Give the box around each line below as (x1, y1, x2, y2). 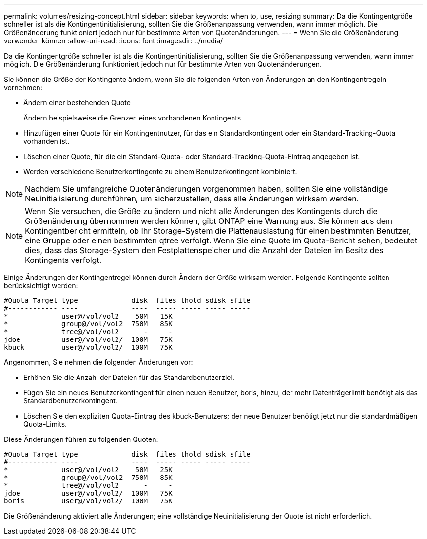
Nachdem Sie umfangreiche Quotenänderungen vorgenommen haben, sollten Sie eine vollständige (25, 184, 388, 194)
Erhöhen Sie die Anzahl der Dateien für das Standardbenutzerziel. (23, 373, 234, 381)
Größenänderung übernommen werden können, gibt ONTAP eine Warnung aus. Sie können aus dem (25, 216, 393, 226)
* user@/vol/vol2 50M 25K (4, 466, 173, 474)
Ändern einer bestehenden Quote (23, 99, 131, 107)
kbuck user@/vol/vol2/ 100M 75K (4, 343, 173, 351)
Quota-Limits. (23, 420, 67, 428)
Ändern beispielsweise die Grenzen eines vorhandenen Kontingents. (23, 114, 243, 122)
